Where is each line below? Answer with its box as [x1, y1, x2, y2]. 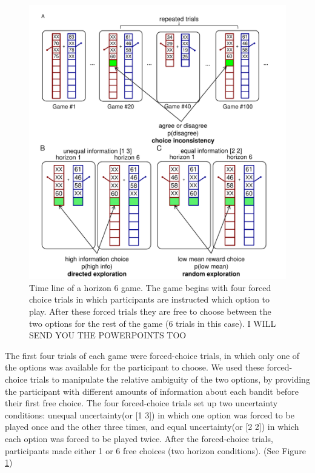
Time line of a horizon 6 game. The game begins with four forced [29, 281, 271, 294]
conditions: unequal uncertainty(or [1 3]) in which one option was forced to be [5, 408, 294, 421]
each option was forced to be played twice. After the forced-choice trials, [5, 432, 273, 444]
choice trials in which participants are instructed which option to [29, 293, 270, 306]
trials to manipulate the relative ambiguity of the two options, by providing [30, 373, 310, 386]
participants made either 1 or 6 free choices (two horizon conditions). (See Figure [5, 444, 306, 457]
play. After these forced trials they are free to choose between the [29, 305, 271, 318]
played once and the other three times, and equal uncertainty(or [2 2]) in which [5, 420, 299, 433]
